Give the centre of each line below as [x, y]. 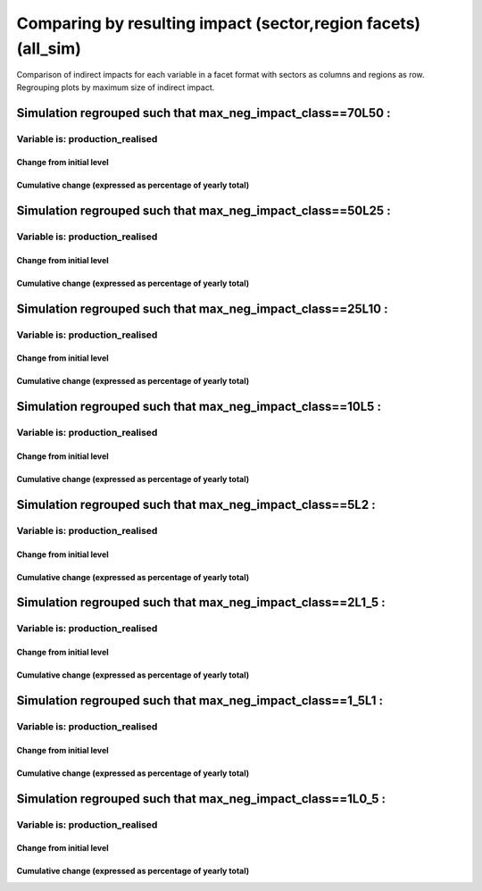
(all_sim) [49, 48]
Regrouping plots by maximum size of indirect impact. [116, 87]
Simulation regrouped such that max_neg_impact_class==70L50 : [204, 113]
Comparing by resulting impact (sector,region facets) [219, 23]
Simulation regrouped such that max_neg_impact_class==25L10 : [202, 308]
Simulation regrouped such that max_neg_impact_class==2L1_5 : [201, 603]
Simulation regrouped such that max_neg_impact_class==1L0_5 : [201, 799]
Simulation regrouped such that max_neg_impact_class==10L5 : [199, 407]
